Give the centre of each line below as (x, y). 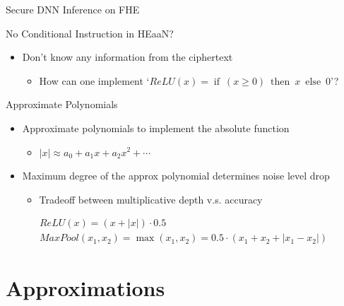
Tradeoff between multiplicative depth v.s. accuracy (151, 199)
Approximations (85, 287)
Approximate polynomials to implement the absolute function (156, 128)
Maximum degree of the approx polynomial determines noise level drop (176, 176)
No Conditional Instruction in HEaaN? (90, 33)
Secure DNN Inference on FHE (73, 9)
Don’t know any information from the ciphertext (127, 57)
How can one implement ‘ (94, 80)
